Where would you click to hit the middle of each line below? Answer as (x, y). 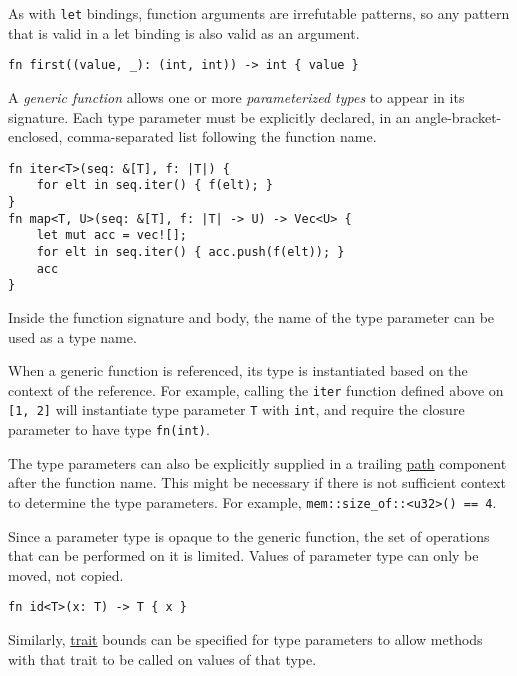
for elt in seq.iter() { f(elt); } (154, 185)
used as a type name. (72, 336)
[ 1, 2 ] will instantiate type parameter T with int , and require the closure (236, 409)
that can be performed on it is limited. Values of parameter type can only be (243, 555)
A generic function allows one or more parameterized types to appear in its (236, 96)
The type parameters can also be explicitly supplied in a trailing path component (257, 462)
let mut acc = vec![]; (111, 235)
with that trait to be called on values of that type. (162, 658)
